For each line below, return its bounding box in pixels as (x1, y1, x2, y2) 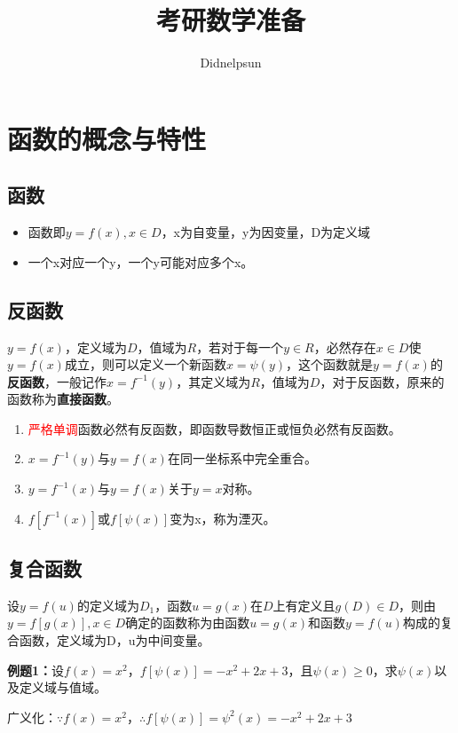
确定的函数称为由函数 (125, 613, 250, 632)
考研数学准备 (155, 2, 305, 38)
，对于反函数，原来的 (320, 372, 445, 390)
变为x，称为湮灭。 (170, 508, 276, 527)
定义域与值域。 (19, 678, 107, 697)
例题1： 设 (7, 660, 65, 679)
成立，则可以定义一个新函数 (64, 355, 226, 374)
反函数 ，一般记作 (7, 372, 107, 390)
